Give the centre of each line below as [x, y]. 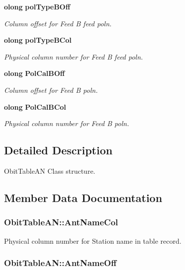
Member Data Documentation [83, 197]
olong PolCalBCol [35, 106]
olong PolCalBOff [35, 73]
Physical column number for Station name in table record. [93, 240]
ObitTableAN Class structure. [50, 170]
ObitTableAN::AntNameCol [61, 222]
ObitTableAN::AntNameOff [60, 263]
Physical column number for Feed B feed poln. [74, 56]
